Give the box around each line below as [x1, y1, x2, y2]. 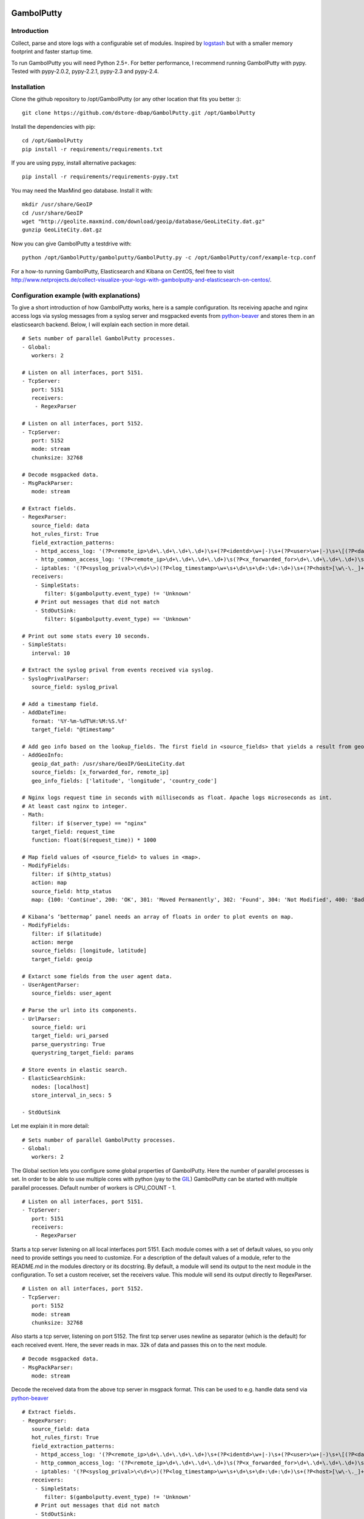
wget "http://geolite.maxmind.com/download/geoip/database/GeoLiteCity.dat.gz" [22, 218, 265, 225]
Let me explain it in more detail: [11, 1122, 90, 1130]
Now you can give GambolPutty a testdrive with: [11, 240, 132, 247]
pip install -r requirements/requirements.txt [22, 146, 163, 153]
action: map [31, 879, 67, 886]
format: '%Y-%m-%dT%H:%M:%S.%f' [31, 718, 128, 724]
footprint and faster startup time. [11, 48, 93, 55]
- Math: [22, 811, 45, 818]
